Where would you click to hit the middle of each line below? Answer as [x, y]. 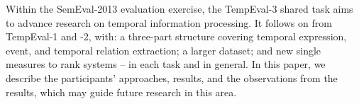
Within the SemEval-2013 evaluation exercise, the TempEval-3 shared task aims [179, 8]
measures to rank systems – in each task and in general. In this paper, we [166, 64]
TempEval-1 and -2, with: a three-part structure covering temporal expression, [176, 36]
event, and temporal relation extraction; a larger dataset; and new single [164, 50]
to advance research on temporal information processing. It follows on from [169, 22]
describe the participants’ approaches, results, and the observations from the [172, 77]
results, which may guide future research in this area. [121, 92]
